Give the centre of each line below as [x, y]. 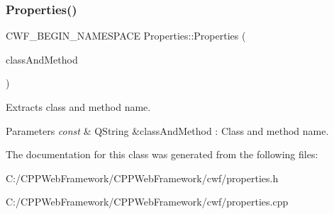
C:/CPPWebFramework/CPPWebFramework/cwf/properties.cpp [147, 202]
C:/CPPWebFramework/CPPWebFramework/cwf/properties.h [142, 178]
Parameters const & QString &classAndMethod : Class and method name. [167, 130]
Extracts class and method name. [78, 107]
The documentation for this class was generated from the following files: [162, 154]
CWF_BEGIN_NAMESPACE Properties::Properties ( [126, 36]
